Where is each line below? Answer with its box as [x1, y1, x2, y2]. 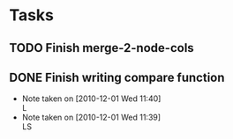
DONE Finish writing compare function [9, 69, 225, 84]
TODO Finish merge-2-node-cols [9, 40, 194, 55]
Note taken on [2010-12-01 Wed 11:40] [21, 93, 162, 104]
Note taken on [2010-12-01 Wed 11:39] [21, 112, 162, 123]
